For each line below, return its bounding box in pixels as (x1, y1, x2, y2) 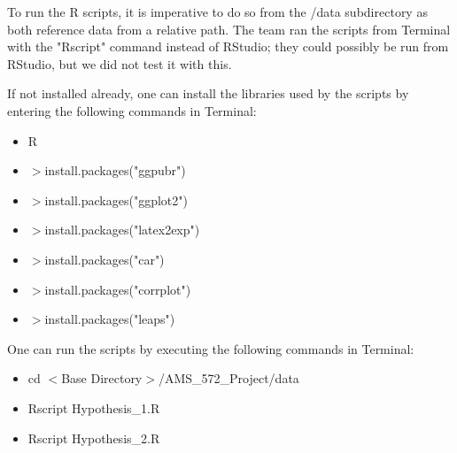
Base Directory (61, 369, 143, 388)
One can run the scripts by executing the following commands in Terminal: (7, 339, 414, 357)
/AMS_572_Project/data (158, 369, 299, 388)
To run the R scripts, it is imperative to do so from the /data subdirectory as (7, 3, 428, 20)
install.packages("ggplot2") (44, 190, 188, 209)
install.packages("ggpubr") (44, 161, 186, 180)
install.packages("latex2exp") (44, 220, 200, 239)
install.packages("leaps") (44, 310, 175, 328)
